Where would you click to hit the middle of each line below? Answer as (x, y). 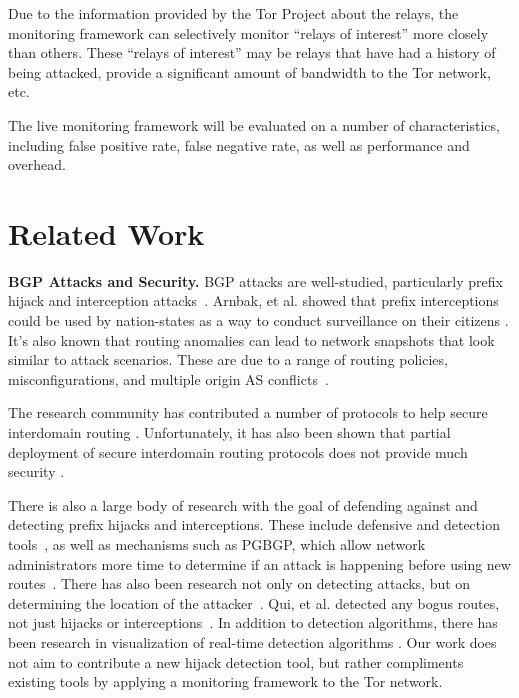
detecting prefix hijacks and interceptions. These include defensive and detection (254, 524)
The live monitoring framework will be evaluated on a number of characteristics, (254, 124)
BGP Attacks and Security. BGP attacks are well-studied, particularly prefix (255, 280)
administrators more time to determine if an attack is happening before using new (259, 563)
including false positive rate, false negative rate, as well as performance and (239, 144)
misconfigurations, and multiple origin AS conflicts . (168, 378)
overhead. (37, 164)
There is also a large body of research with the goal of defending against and (243, 504)
